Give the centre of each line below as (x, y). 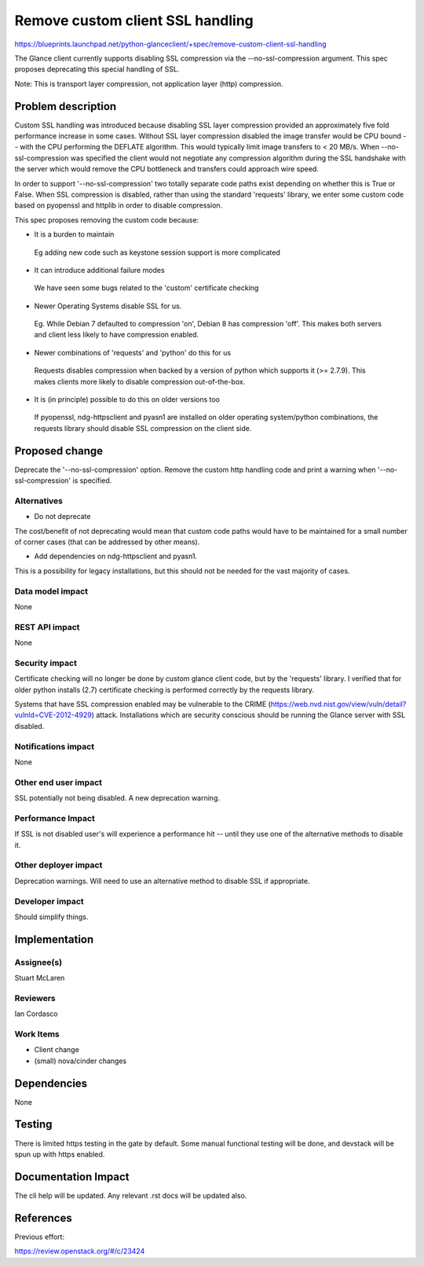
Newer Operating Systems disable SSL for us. (108, 306)
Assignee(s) (38, 962)
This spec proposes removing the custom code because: (107, 219)
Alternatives (38, 501)
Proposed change (59, 451)
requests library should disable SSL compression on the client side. (143, 428)
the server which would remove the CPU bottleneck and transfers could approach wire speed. (167, 169)
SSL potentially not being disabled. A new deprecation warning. (117, 798)
